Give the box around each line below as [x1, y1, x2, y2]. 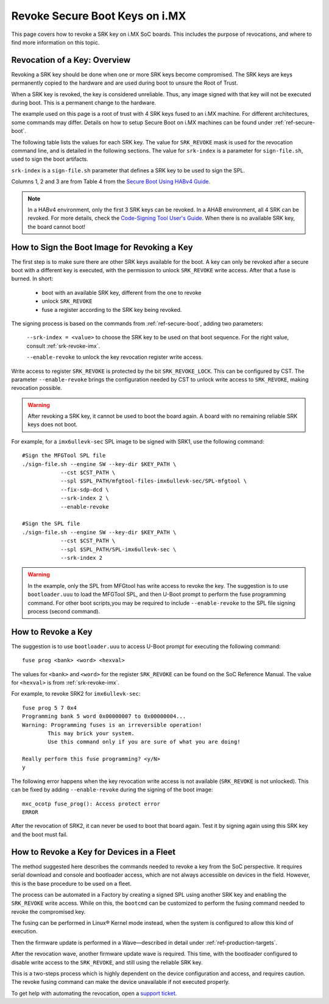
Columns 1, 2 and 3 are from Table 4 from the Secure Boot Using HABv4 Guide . [11, 178, 211, 185]
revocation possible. [11, 384, 62, 392]
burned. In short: [11, 275, 54, 283]
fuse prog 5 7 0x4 [22, 704, 77, 711]
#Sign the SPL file [22, 520, 80, 527]
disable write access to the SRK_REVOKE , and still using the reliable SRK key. [11, 958, 203, 966]
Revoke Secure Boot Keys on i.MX [11, 9, 186, 23]
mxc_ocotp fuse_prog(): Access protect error [22, 800, 161, 807]
